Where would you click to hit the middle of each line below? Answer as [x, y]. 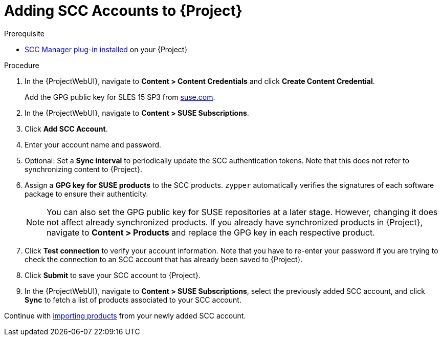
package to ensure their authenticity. [86, 194]
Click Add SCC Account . [66, 129]
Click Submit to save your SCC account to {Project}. [113, 275]
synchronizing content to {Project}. [84, 169]
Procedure [22, 65]
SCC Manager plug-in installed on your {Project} [106, 49]
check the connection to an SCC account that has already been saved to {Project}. [164, 259]
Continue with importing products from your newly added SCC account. [125, 315]
